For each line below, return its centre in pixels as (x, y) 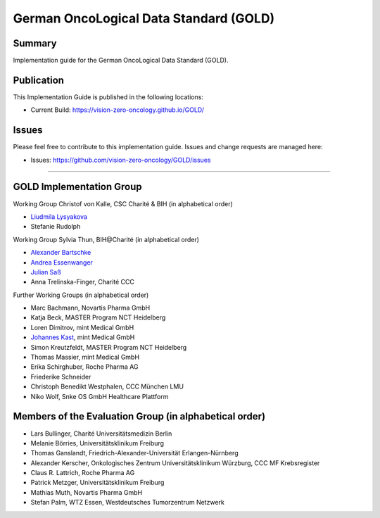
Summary (35, 43)
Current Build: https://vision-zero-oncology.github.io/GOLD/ (117, 110)
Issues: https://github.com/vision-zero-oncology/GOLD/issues (121, 160)
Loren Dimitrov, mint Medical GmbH (82, 327)
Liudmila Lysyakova (59, 216)
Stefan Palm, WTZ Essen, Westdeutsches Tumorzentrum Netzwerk (127, 503)
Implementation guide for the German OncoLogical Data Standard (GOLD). (121, 61)
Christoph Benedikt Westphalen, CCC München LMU (107, 386)
